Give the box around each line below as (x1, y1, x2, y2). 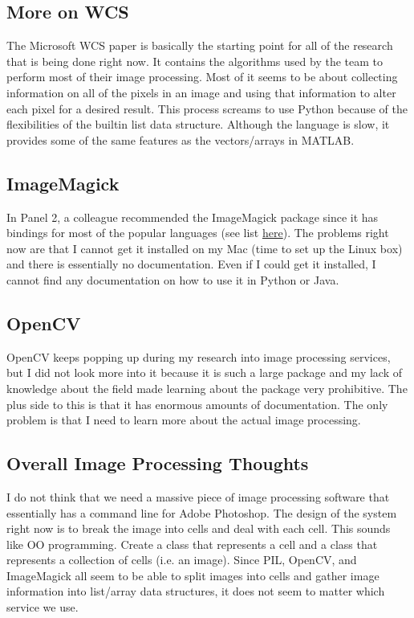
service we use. (6, 599, 79, 616)
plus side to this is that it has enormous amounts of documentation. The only (6, 395, 388, 412)
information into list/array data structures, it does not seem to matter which (6, 583, 385, 600)
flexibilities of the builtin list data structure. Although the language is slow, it (6, 116, 390, 133)
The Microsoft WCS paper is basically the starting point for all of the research (6, 37, 393, 54)
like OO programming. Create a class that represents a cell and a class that (6, 535, 378, 552)
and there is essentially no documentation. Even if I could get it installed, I (6, 256, 376, 272)
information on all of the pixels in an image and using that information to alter (6, 84, 396, 100)
